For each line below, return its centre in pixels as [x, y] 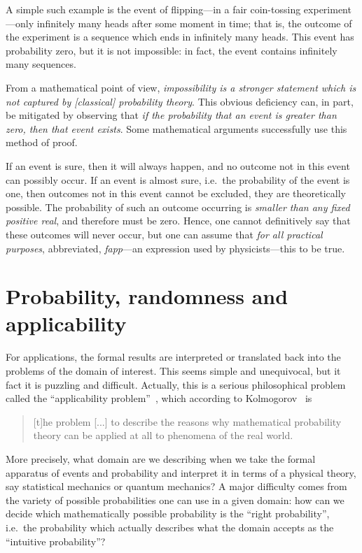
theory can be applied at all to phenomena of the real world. [163, 435]
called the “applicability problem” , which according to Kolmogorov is [159, 398]
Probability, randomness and [147, 296]
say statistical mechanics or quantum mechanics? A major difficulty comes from [176, 486]
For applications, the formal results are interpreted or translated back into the [173, 357]
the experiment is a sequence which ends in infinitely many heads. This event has [180, 37]
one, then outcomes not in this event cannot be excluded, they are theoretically [176, 193]
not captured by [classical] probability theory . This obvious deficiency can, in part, [180, 101]
